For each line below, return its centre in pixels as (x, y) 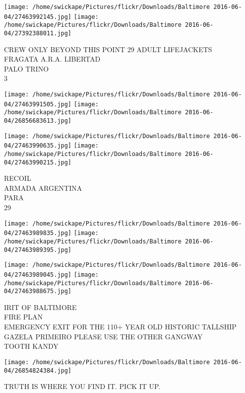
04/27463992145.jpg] (38, 17)
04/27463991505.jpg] (38, 104)
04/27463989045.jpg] (38, 275)
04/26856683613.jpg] (38, 120)
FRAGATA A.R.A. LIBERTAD (52, 59)
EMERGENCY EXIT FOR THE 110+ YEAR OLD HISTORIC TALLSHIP (120, 327)
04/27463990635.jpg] (38, 146)
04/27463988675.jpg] (38, 291)
